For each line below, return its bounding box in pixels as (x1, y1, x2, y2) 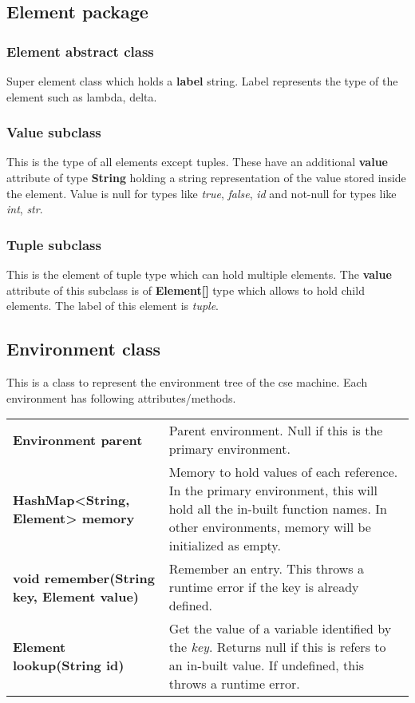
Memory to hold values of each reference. (168, 463, 398, 482)
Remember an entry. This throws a (168, 559, 364, 578)
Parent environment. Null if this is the (168, 421, 383, 440)
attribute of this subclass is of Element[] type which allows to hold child (6, 281, 365, 298)
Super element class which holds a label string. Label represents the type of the (6, 73, 398, 89)
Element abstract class (6, 41, 154, 61)
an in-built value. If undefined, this (168, 656, 364, 675)
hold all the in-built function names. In (168, 499, 387, 518)
